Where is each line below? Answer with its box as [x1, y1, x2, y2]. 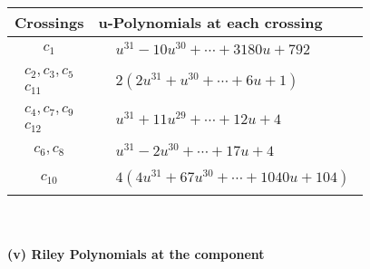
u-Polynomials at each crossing [98, 12, 323, 33]
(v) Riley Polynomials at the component [7, 244, 265, 263]
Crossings [15, 12, 84, 33]
